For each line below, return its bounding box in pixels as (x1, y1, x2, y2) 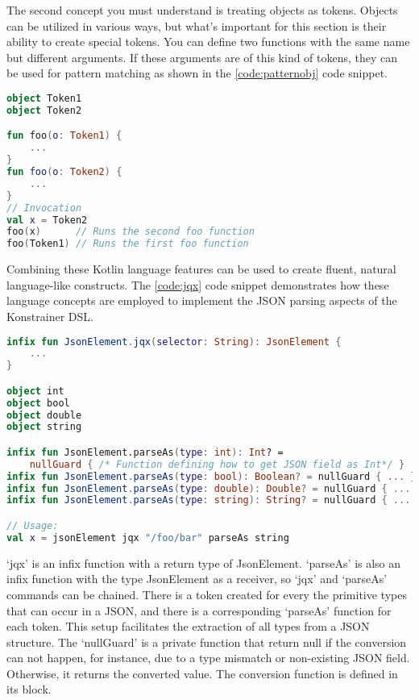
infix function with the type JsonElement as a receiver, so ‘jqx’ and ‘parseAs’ (6, 570, 388, 587)
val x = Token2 (6, 214, 88, 226)
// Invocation (6, 202, 82, 214)
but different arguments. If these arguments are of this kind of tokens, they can (6, 48, 398, 65)
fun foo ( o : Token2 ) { (6, 166, 122, 177)
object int (6, 385, 64, 397)
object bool (6, 397, 70, 409)
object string (6, 421, 82, 433)
